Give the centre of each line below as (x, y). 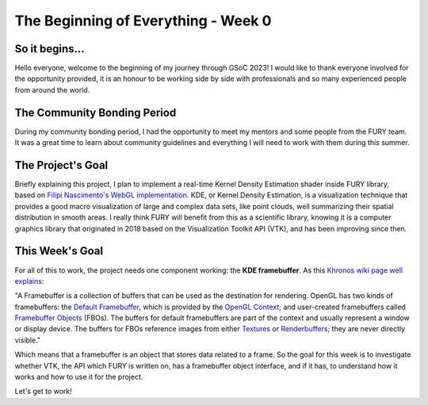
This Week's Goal (59, 251)
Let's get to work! (44, 392)
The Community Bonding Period (96, 112)
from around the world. (52, 90)
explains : (29, 281)
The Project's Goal (61, 165)
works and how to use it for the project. (79, 377)
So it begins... (50, 49)
